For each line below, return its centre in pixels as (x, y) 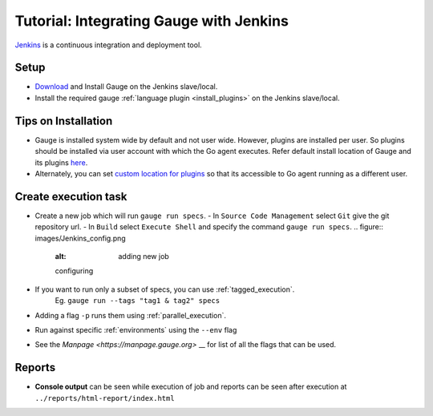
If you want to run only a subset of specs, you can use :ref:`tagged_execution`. (165, 289)
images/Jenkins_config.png (80, 238)
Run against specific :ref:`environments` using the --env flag (136, 329)
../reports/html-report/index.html (105, 398)
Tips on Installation (64, 121)
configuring (74, 271)
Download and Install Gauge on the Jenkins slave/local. (126, 87)
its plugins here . (61, 162)
